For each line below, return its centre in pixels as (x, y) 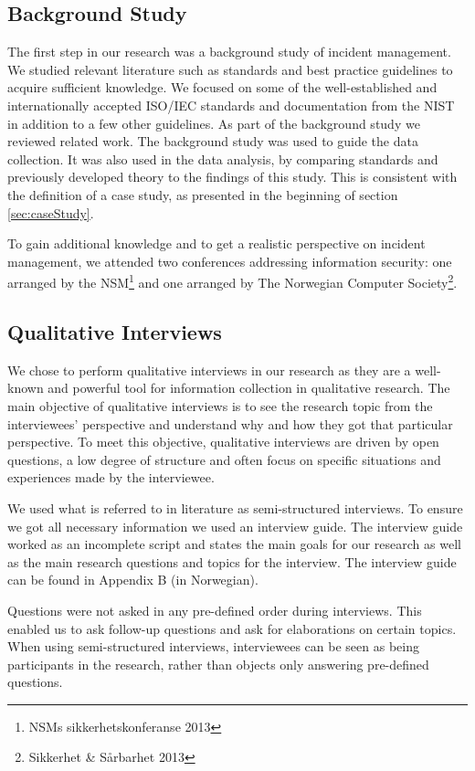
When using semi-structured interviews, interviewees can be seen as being (213, 646)
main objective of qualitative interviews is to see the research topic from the (220, 405)
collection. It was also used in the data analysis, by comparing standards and (223, 158)
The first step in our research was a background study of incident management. (229, 52)
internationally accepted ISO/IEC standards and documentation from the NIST (231, 105)
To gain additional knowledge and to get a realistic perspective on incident (216, 243)
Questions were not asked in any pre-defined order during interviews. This (215, 610)
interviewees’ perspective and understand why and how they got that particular (230, 423)
